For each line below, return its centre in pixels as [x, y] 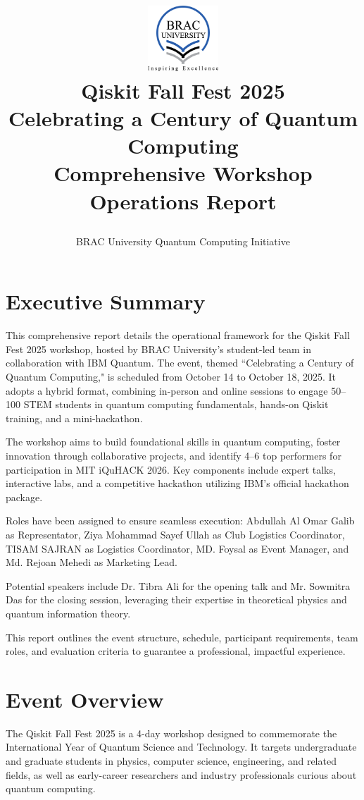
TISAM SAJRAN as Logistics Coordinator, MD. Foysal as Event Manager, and [177, 548]
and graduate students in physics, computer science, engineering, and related [171, 761]
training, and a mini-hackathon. [74, 418]
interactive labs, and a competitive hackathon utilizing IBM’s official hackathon [177, 483]
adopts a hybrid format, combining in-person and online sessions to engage [167, 390]
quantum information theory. [68, 613]
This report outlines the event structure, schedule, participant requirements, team [182, 637]
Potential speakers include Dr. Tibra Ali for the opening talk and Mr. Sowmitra [178, 585]
